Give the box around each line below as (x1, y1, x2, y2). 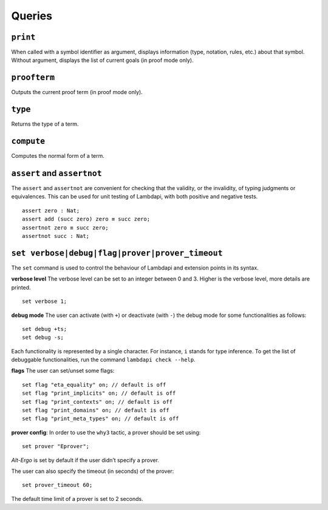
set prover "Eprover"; (22, 443, 90, 450)
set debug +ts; (22, 325, 67, 332)
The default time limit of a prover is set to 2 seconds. (11, 495, 143, 502)
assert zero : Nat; (22, 207, 80, 214)
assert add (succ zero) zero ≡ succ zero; (22, 216, 151, 223)
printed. (11, 284, 31, 291)
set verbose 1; (22, 298, 67, 305)
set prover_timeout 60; (22, 481, 93, 489)
